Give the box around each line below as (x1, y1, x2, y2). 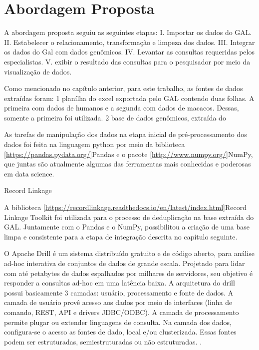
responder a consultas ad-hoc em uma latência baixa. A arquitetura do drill (4, 277, 235, 288)
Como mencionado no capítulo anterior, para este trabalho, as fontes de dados (4, 83, 243, 93)
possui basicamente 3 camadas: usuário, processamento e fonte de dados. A (4, 287, 234, 297)
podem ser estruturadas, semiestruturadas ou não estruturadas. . (4, 336, 202, 346)
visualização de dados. (4, 66, 72, 76)
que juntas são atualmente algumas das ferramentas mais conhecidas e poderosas (4, 158, 251, 169)
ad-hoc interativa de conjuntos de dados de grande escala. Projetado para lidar (4, 258, 245, 268)
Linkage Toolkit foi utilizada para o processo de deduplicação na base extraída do (4, 211, 254, 222)
